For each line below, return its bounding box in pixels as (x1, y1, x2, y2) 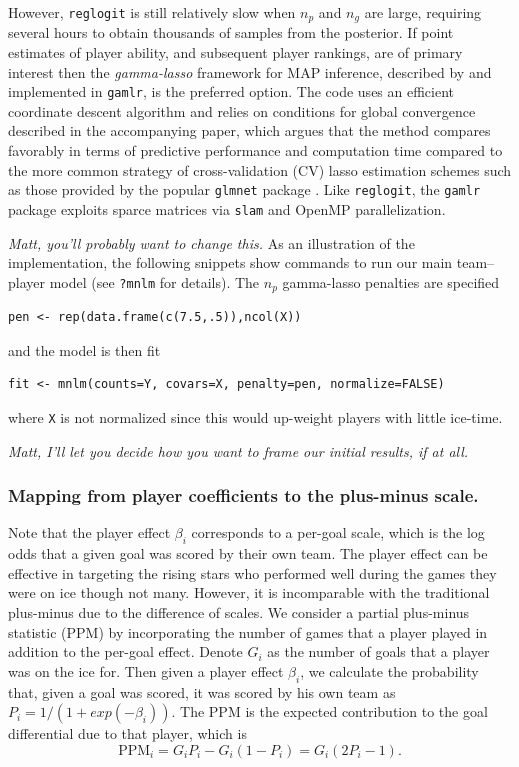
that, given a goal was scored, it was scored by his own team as (8, 681, 396, 702)
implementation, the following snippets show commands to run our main (8, 252, 453, 273)
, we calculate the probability (300, 660, 479, 681)
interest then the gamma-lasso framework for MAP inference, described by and (8, 61, 492, 82)
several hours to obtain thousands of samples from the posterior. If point (8, 22, 454, 43)
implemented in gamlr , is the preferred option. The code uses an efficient (8, 81, 455, 102)
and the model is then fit (8, 339, 161, 360)
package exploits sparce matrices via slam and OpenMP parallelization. (8, 198, 446, 219)
